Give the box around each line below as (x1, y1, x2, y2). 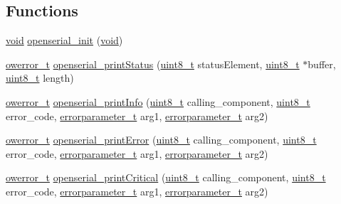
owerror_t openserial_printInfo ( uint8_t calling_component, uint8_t (6, 94, 310, 109)
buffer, (308, 56, 336, 71)
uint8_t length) (6, 70, 74, 85)
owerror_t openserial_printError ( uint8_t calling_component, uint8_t (6, 132, 317, 147)
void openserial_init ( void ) (6, 33, 123, 48)
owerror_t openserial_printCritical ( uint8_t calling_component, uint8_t (6, 170, 326, 185)
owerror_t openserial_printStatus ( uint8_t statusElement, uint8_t (6, 56, 300, 71)
